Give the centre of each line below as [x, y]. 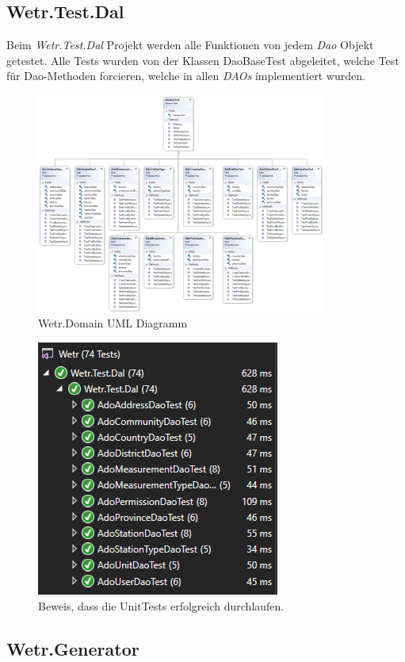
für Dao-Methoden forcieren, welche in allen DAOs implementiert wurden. [186, 76]
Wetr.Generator [73, 648]
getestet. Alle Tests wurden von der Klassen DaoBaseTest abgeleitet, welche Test [203, 60]
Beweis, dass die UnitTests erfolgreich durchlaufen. [161, 605]
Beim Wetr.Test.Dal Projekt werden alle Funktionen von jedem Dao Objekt [190, 45]
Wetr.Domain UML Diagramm [113, 323]
